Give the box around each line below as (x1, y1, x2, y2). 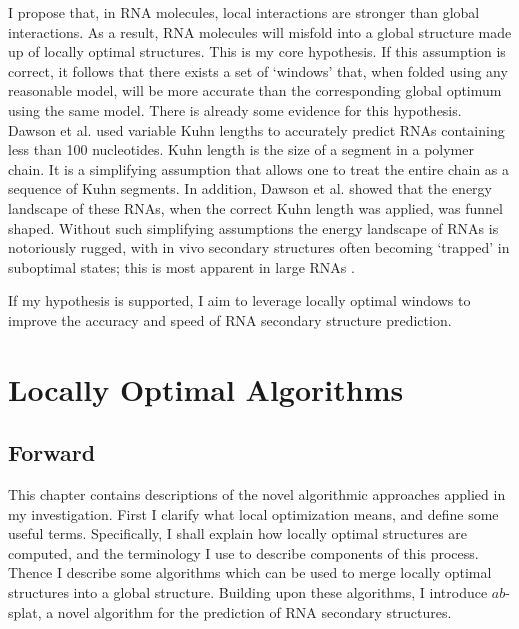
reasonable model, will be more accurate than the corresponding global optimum (8, 80, 502, 101)
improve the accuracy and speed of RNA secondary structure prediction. (8, 309, 452, 330)
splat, (8, 601, 42, 622)
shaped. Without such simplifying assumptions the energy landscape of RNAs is (8, 217, 499, 238)
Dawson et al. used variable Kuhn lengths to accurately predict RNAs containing (8, 119, 505, 140)
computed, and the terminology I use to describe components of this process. (8, 542, 479, 563)
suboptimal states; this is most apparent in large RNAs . (8, 256, 355, 277)
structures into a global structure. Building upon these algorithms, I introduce (8, 582, 488, 603)
